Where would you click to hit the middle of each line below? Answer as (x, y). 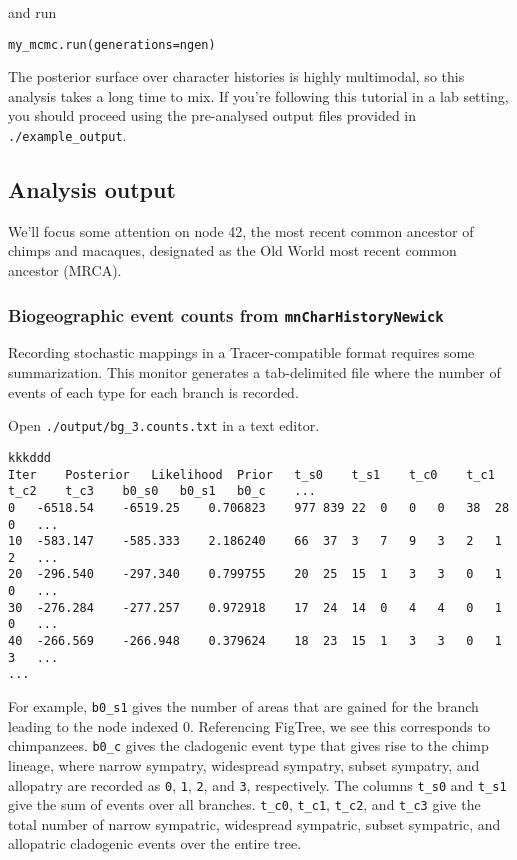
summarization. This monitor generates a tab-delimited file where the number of (254, 372)
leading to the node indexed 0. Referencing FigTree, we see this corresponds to (249, 725)
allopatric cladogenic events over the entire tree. (155, 843)
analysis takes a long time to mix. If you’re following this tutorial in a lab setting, (258, 95)
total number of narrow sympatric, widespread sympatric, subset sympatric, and (254, 823)
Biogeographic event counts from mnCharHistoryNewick (226, 314)
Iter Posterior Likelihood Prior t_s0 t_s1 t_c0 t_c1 (251, 474)
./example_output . (67, 135)
